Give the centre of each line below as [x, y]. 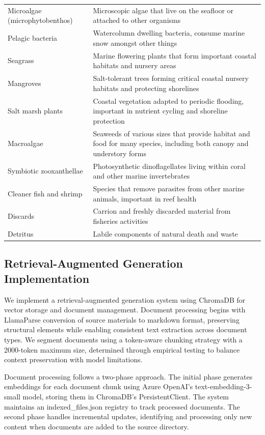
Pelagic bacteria [33, 37]
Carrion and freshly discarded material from [162, 211]
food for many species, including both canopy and [171, 143]
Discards [21, 216]
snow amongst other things [135, 42]
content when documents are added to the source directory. [97, 426]
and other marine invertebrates [141, 176]
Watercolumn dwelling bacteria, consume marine [169, 33]
